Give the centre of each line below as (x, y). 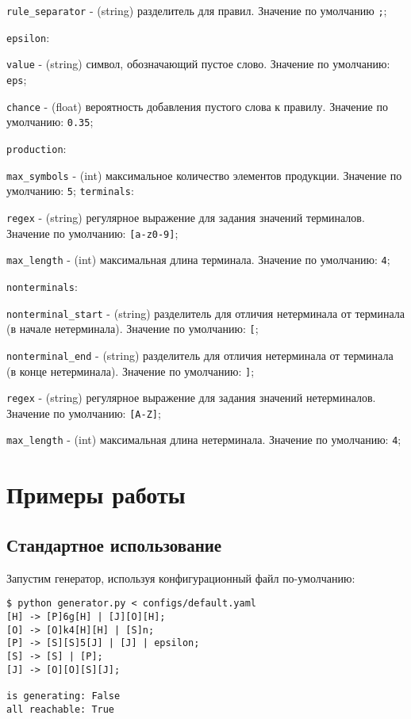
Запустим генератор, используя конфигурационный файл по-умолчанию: (181, 577)
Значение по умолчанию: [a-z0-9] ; (92, 233)
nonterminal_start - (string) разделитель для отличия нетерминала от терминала (205, 313)
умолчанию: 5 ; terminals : (70, 191)
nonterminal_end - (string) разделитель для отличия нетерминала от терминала (200, 355)
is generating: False (63, 696)
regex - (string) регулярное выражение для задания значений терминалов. (186, 217)
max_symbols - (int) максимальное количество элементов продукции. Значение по (204, 175)
